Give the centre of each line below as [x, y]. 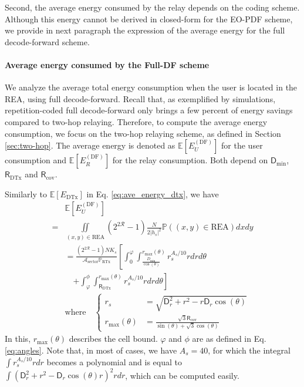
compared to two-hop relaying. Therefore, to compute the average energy [136, 121]
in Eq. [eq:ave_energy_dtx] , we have [153, 193]
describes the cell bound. [113, 339]
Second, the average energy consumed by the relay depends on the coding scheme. [152, 7]
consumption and [36, 160]
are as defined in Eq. [229, 339]
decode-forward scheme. [47, 41]
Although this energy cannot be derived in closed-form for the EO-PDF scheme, [149, 18]
